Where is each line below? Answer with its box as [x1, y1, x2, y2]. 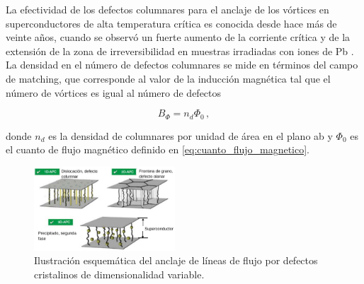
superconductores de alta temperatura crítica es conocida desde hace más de [6, 16, 337, 30]
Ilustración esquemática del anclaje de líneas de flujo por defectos [34, 253, 318, 268]
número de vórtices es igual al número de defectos [6, 85, 222, 100]
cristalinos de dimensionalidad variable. [34, 266, 205, 281]
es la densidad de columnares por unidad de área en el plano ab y [48, 128, 333, 143]
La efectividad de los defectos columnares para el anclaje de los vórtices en [6, 2, 329, 16]
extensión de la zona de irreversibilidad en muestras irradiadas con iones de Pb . [6, 43, 354, 58]
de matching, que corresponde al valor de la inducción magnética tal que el [6, 71, 331, 85]
